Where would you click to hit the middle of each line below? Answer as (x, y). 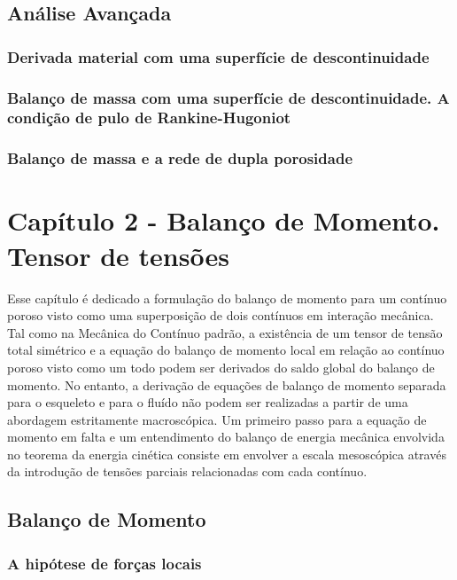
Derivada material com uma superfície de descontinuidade (218, 56)
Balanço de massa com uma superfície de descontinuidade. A (228, 97)
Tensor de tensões (118, 255)
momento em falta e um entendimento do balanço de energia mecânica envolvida (226, 437)
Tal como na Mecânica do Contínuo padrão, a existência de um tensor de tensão (225, 332)
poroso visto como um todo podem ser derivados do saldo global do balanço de (221, 367)
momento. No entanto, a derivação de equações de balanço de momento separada (227, 384)
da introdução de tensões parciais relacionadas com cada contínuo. (187, 471)
